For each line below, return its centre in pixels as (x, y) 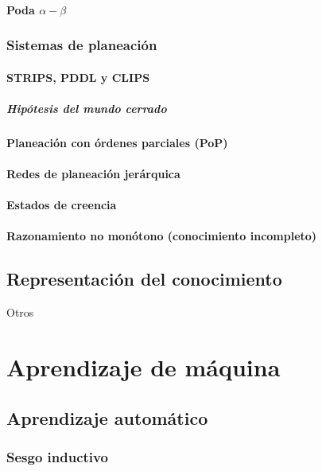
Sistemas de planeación (82, 45)
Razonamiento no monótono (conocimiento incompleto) (162, 236)
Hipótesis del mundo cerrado (87, 108)
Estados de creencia (62, 205)
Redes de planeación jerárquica (93, 173)
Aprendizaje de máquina (144, 366)
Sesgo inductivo (57, 456)
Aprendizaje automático (107, 417)
